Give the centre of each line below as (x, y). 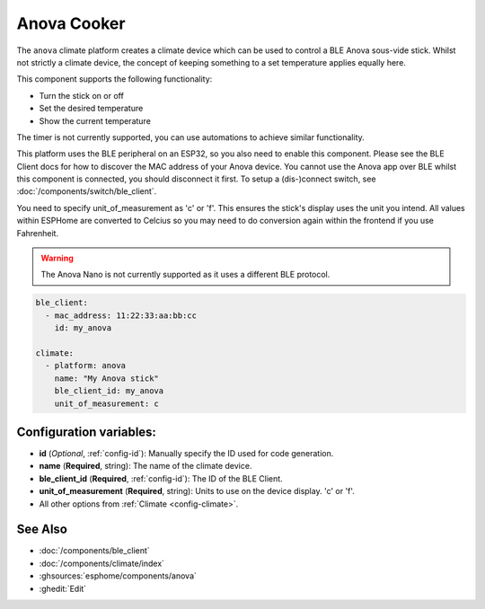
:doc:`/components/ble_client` (94, 551)
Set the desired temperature (91, 109)
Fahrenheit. (37, 233)
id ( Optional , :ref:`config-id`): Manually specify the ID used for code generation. (186, 454)
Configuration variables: (87, 432)
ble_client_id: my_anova (109, 391)
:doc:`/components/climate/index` (102, 563)
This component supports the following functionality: (115, 79)
